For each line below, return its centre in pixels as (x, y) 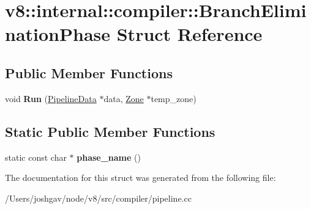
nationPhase (58, 34)
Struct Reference (189, 34)
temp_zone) (174, 98)
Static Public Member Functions (110, 131)
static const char (36, 157)
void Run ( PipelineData (51, 98)
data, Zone (124, 98)
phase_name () (109, 157)
